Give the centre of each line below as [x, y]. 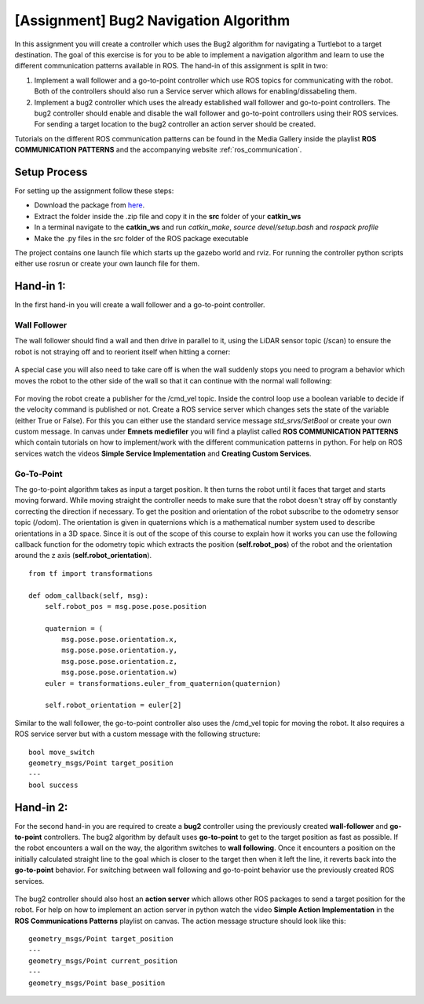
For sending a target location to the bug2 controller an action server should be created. [175, 124]
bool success [53, 785]
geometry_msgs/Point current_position [103, 961]
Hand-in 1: [40, 286]
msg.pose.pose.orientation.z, [120, 661]
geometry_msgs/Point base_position [97, 983]
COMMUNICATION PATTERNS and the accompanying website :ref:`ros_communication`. [158, 150]
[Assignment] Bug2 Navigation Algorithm [152, 20]
